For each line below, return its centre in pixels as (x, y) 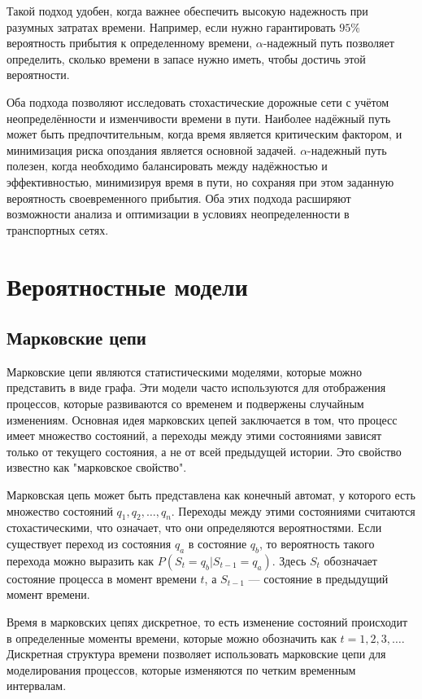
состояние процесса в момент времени (102, 578)
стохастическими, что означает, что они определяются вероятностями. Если (194, 528)
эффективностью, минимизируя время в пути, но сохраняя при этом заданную (200, 181)
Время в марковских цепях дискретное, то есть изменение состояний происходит (207, 622)
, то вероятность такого (317, 544)
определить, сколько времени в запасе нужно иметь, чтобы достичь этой (186, 58)
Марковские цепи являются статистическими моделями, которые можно (185, 371)
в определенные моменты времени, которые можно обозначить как (172, 637)
